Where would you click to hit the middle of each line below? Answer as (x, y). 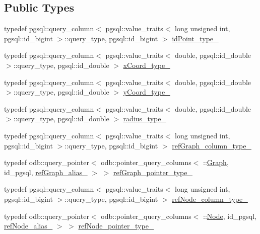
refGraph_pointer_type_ (153, 172)
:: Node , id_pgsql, (230, 216)
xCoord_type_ (147, 65)
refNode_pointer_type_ (116, 226)
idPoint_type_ (195, 38)
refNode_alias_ (28, 226)
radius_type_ (145, 119)
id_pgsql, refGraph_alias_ (46, 172)
